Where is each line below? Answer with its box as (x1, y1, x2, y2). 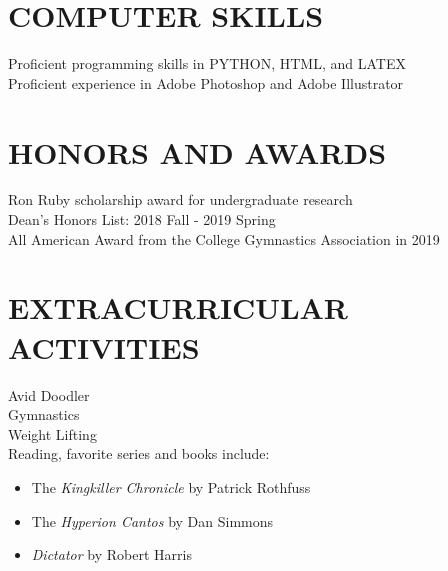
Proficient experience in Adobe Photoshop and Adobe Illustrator (8, 72, 404, 93)
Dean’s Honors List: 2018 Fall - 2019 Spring (8, 209, 276, 230)
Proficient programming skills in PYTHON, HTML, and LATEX (8, 53, 406, 74)
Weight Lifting (8, 423, 97, 444)
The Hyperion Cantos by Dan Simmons (31, 510, 274, 531)
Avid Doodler (8, 384, 90, 405)
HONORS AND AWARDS (8, 131, 387, 172)
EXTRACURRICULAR (8, 287, 349, 328)
